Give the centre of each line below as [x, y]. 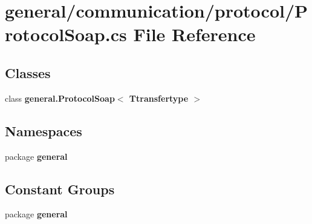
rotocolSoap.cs [66, 34]
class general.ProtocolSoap [60, 98]
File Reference [194, 34]
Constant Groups [60, 189]
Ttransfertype [159, 98]
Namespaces [44, 130]
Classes [28, 72]
